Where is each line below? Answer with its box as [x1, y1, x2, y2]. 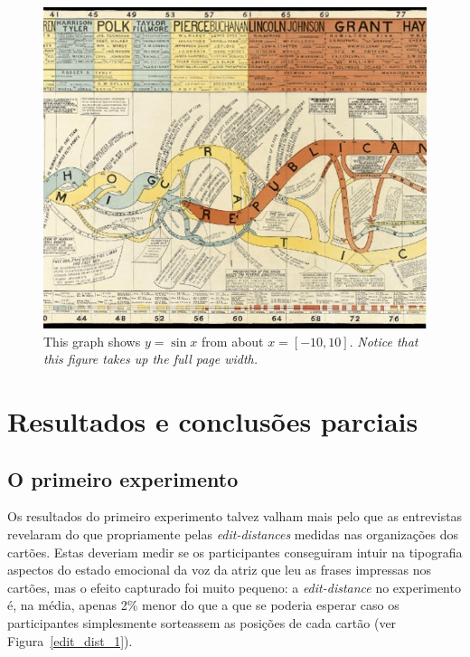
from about [202, 331, 264, 350]
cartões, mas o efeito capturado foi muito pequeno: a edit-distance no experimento [7, 577, 461, 596]
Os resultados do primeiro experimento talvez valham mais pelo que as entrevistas [7, 507, 463, 526]
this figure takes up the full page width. [43, 349, 258, 368]
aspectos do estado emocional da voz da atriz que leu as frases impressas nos [7, 560, 432, 579]
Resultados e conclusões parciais [7, 402, 418, 439]
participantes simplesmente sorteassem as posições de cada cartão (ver [7, 613, 397, 632]
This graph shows [43, 331, 141, 350]
